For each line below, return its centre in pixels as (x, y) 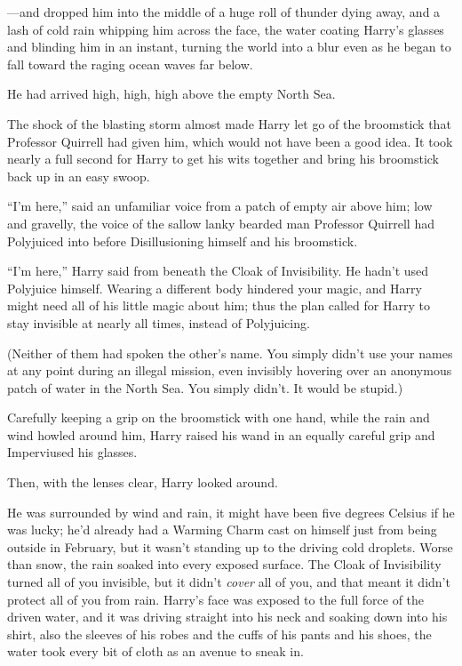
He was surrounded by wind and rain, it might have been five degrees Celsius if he (231, 512)
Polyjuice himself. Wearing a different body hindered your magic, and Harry (215, 288)
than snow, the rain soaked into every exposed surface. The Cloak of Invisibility (224, 564)
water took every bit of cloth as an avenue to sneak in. (155, 651)
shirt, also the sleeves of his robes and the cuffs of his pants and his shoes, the (219, 634)
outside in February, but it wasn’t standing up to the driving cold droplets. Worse (230, 546)
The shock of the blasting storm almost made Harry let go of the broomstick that (229, 123)
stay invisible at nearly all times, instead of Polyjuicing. (159, 322)
